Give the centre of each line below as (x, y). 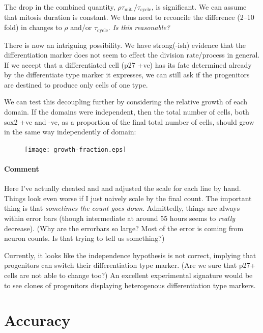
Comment (22, 169)
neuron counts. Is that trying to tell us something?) (84, 238)
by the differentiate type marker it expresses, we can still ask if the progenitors (127, 75)
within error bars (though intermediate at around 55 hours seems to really (120, 218)
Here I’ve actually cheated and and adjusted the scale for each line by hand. (123, 188)
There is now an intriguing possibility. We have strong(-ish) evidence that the (125, 45)
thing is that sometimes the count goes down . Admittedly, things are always (122, 208)
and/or (81, 27)
